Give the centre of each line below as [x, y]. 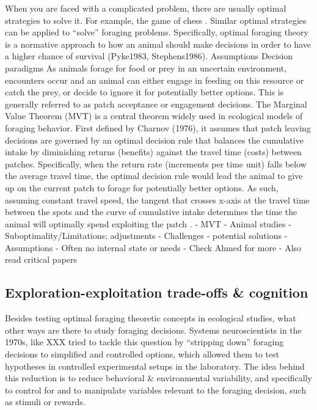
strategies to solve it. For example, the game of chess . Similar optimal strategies [156, 20]
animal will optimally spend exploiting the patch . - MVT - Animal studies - [148, 223]
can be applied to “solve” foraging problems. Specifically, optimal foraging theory [157, 32]
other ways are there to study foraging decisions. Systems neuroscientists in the [153, 330]
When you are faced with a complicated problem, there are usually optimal [146, 8]
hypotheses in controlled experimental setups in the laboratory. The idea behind [155, 366]
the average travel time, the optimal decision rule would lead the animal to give [154, 176]
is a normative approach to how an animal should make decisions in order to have [158, 44]
